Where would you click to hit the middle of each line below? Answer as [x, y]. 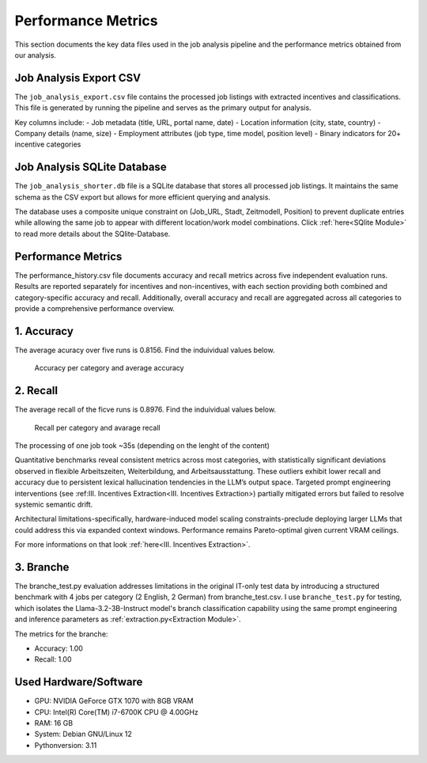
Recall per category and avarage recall [98, 427]
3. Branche [42, 567]
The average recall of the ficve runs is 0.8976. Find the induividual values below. [145, 410]
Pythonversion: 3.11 [66, 745]
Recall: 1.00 [53, 659]
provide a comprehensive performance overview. [95, 308]
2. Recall [36, 391]
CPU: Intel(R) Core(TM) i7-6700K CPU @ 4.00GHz [117, 712]
